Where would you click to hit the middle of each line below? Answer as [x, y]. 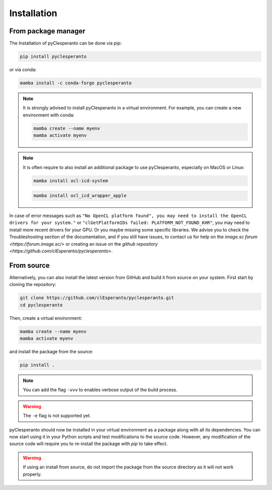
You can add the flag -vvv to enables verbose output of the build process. [100, 390]
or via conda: [23, 70]
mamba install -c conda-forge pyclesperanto [76, 83]
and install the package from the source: [51, 352]
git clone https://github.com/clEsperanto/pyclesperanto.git [97, 298]
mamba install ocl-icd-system [71, 181]
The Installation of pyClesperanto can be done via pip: [65, 43]
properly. [32, 474]
